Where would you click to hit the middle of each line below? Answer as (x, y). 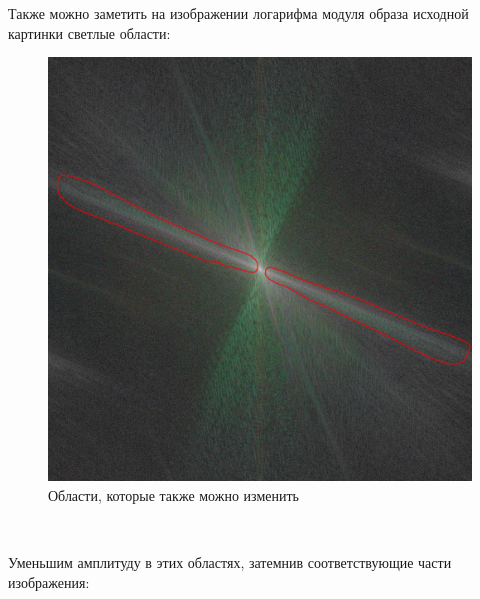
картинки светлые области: (89, 32)
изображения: (49, 581)
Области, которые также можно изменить (173, 494)
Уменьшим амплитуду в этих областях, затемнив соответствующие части (230, 561)
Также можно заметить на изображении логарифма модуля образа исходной (238, 13)
